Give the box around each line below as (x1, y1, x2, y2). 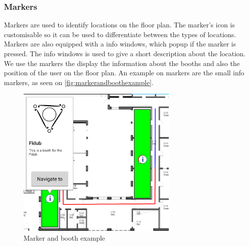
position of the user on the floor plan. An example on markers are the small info (4, 67, 245, 78)
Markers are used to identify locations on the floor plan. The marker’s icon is (4, 20, 235, 30)
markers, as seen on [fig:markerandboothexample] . (4, 77, 154, 87)
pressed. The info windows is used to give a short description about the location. (4, 48, 246, 58)
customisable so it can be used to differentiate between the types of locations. (4, 29, 236, 39)
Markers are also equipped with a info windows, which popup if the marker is (4, 39, 236, 49)
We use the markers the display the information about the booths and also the (4, 58, 240, 68)
